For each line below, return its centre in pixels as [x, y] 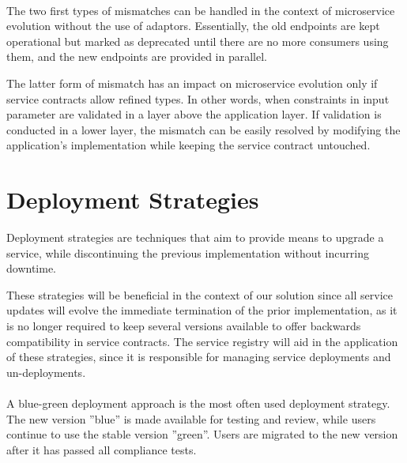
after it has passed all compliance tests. [102, 449]
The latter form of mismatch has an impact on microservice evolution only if [192, 83]
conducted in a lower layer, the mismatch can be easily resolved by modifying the [203, 129]
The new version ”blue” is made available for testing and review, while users [191, 418]
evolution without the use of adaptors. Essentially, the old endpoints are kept [193, 26]
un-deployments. [46, 372]
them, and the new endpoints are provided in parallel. [137, 56]
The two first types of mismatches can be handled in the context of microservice [201, 10]
